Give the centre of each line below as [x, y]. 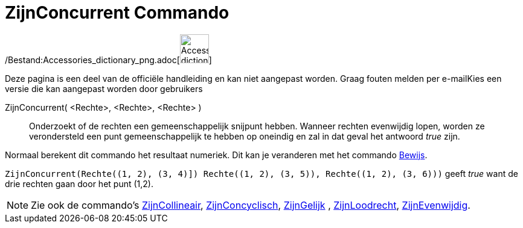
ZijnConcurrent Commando [117, 13]
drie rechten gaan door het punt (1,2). [79, 183]
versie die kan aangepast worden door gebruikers [104, 88]
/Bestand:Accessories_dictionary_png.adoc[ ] [108, 60]
